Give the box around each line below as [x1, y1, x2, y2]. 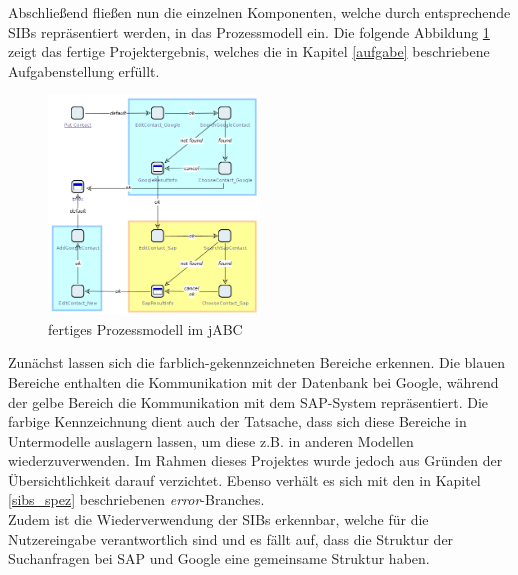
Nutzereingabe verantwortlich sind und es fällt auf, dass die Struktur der [8, 528, 454, 549]
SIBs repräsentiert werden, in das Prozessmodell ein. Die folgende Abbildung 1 [8, 21, 490, 42]
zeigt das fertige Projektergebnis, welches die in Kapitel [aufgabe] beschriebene [8, 41, 490, 62]
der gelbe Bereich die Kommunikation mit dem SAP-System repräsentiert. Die [8, 391, 489, 412]
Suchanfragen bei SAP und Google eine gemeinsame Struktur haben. [8, 548, 430, 569]
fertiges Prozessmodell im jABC [48, 318, 243, 339]
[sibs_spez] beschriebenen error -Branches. [8, 489, 265, 510]
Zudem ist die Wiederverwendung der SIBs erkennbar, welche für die [8, 509, 429, 530]
